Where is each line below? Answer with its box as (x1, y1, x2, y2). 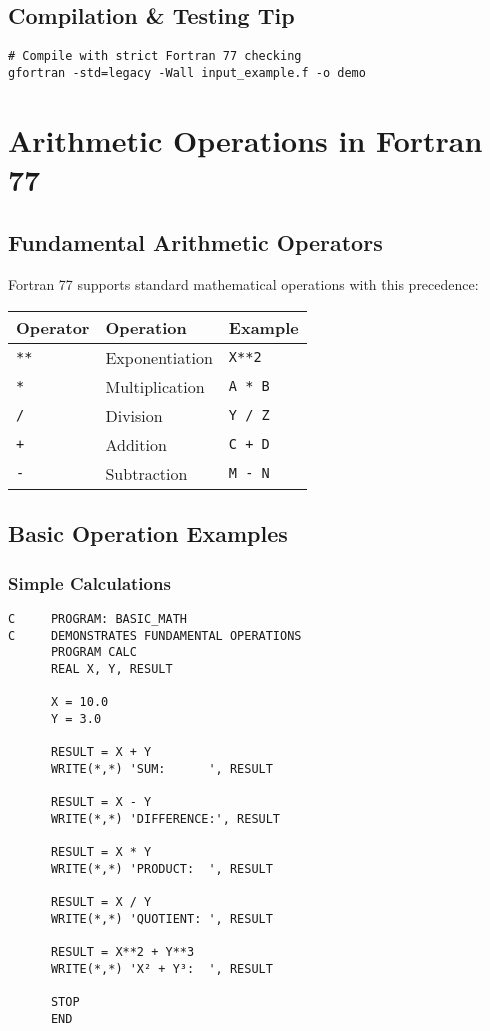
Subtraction (105, 461, 188, 485)
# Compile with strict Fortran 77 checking (8, 49, 302, 64)
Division (105, 403, 163, 427)
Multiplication (105, 374, 205, 398)
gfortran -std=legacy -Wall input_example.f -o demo (8, 65, 366, 80)
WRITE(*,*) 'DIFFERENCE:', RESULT (50, 811, 281, 826)
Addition (105, 432, 167, 456)
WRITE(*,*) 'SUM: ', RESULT (50, 761, 273, 776)
